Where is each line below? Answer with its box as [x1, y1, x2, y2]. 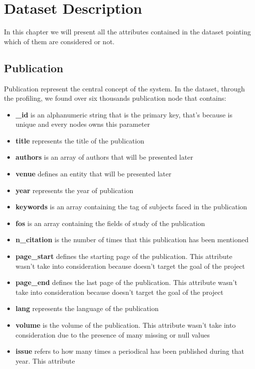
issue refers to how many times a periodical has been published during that [15, 346, 245, 356]
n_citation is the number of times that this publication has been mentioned [15, 234, 249, 245]
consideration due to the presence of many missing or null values [15, 329, 210, 340]
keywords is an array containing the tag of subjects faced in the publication [15, 201, 247, 212]
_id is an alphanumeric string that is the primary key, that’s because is [15, 109, 232, 119]
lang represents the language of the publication [15, 303, 159, 313]
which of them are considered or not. [4, 36, 114, 46]
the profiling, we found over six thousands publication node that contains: [4, 93, 227, 103]
